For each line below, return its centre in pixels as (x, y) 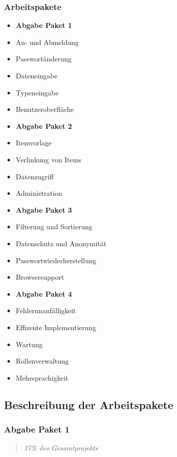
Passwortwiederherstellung (56, 260)
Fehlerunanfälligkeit (46, 310)
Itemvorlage (34, 143)
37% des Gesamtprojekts (61, 448)
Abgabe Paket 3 (44, 210)
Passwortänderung (44, 59)
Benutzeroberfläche (45, 109)
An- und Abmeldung (47, 42)
